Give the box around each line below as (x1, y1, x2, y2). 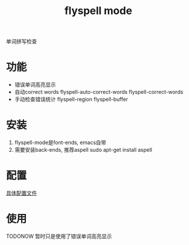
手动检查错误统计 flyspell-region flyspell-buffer (14, 96, 128, 103)
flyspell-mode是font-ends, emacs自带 (14, 139, 106, 146)
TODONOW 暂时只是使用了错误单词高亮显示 (6, 233, 112, 240)
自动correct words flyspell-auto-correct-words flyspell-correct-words (14, 89, 183, 96)
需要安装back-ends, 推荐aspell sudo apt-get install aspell (14, 147, 152, 154)
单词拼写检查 (6, 38, 37, 45)
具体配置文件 (6, 189, 37, 196)
